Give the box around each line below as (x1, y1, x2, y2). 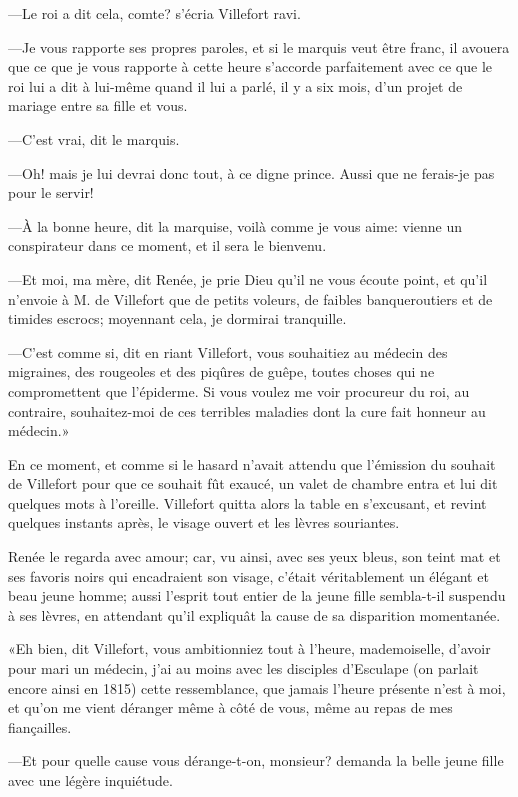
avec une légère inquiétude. (8, 770, 173, 790)
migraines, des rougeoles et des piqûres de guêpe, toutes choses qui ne (8, 361, 435, 382)
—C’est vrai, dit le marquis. (8, 128, 180, 149)
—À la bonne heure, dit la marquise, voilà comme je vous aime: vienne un (8, 215, 463, 236)
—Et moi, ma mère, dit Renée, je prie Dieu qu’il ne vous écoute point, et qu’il (8, 268, 488, 289)
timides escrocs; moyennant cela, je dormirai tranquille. (8, 308, 347, 329)
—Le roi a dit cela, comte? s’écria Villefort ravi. (8, 3, 301, 23)
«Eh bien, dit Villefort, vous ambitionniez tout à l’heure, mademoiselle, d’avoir (8, 638, 491, 659)
